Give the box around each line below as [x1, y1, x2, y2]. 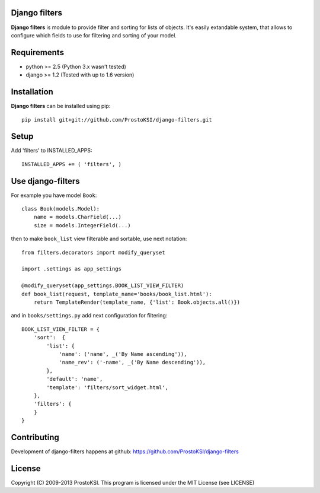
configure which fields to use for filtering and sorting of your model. [11, 31, 177, 39]
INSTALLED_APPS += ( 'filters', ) [21, 161, 121, 167]
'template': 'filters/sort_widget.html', [46, 384, 169, 391]
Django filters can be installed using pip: [11, 103, 111, 110]
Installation [11, 87, 53, 97]
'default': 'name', [46, 376, 103, 383]
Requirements [11, 47, 65, 58]
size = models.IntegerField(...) [33, 222, 132, 228]
